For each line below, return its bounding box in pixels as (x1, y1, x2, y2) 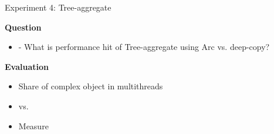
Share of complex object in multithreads (18, 80, 163, 92)
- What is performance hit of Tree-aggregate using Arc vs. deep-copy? (18, 41, 270, 53)
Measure (18, 119, 49, 132)
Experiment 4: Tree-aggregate (5, 1, 111, 13)
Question (5, 21, 42, 33)
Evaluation (5, 60, 49, 72)
